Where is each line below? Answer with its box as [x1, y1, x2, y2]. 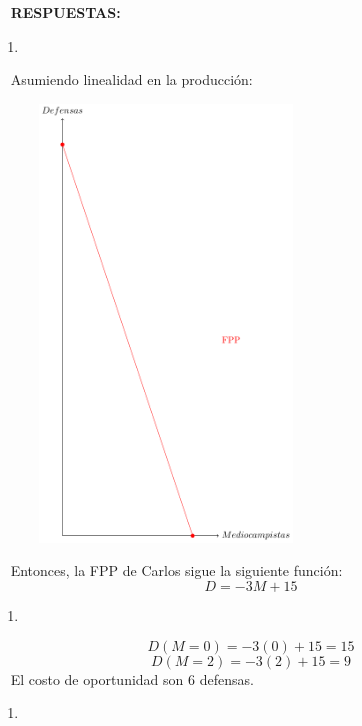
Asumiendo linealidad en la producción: [10, 69, 253, 90]
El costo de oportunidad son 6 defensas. [10, 668, 254, 689]
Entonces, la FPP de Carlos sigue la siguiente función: [10, 560, 343, 581]
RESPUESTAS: [10, 2, 121, 22]
